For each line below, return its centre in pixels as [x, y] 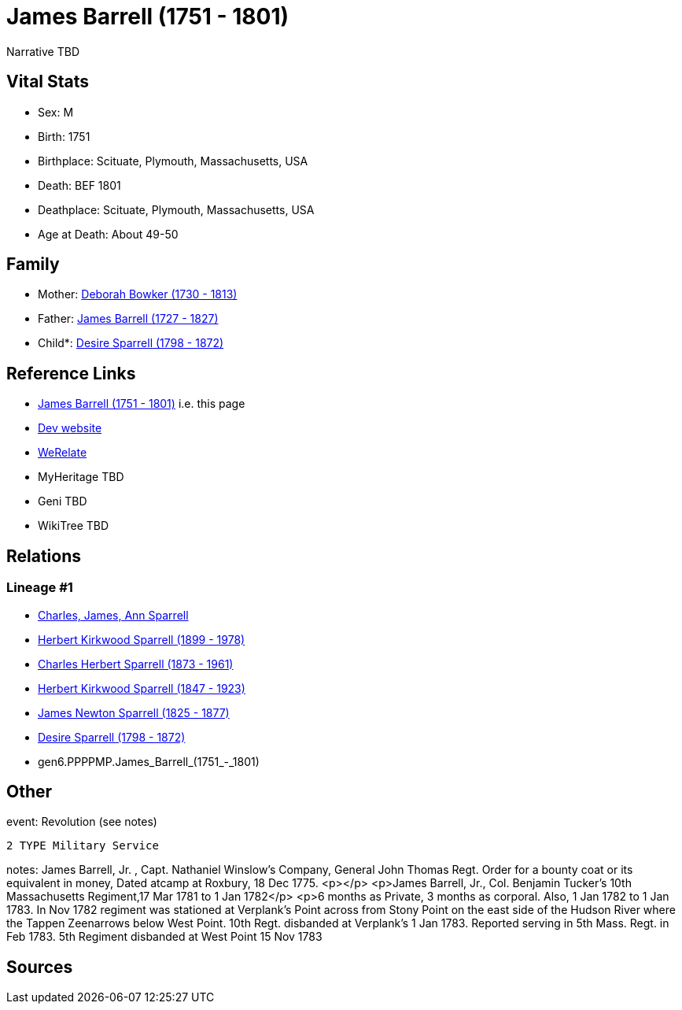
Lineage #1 [40, 588]
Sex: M [56, 112]
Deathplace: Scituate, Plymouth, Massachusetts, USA [176, 209]
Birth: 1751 [64, 136]
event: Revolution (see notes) [82, 822]
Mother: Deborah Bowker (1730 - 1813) [138, 294]
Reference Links [71, 373]
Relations [44, 556]
